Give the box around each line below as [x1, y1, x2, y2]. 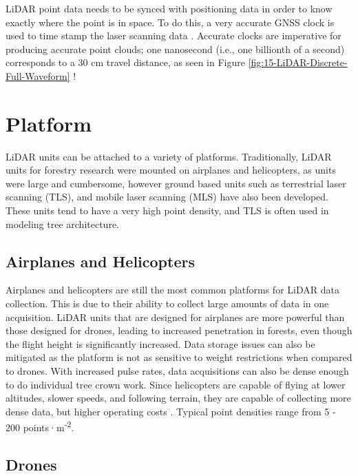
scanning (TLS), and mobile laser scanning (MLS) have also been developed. [6, 189, 328, 204]
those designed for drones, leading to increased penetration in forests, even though [6, 323, 352, 338]
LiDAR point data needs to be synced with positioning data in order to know [6, 1, 333, 15]
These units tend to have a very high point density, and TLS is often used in [6, 203, 329, 218]
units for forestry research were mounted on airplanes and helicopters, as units [6, 163, 336, 177]
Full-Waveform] [6, 68, 70, 83]
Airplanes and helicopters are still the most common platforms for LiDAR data [6, 282, 339, 297]
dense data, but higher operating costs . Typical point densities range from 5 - [6, 404, 336, 418]
